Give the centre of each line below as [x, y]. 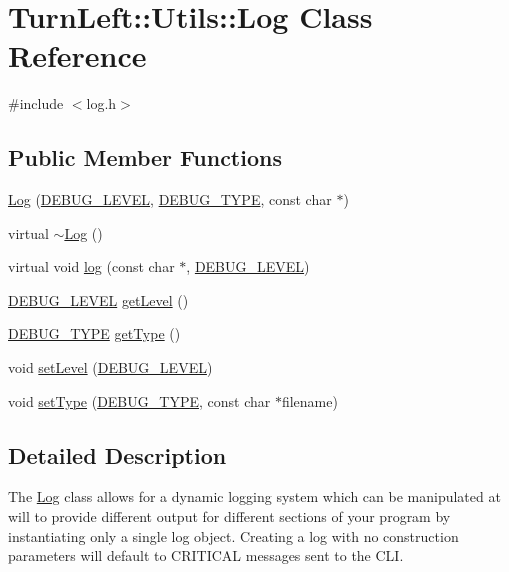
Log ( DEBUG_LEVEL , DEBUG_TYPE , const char [170, 199]
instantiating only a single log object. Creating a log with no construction [233, 535]
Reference [77, 55]
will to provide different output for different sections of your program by [229, 516]
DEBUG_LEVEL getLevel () [98, 299]
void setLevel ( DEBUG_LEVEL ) [110, 367]
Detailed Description [117, 454]
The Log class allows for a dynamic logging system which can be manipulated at [254, 496]
